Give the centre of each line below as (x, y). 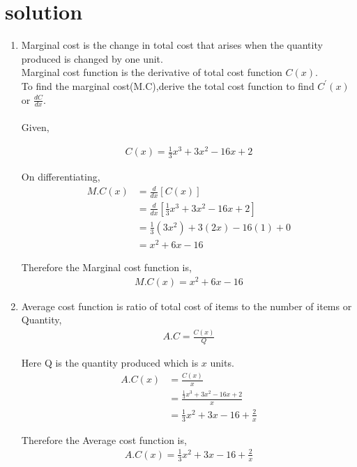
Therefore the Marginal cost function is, (106, 267)
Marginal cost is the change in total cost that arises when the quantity (172, 45)
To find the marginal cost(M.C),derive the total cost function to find (168, 85)
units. (222, 363)
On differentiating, (61, 176)
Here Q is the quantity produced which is (110, 363)
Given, (35, 127)
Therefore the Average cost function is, (104, 439)
